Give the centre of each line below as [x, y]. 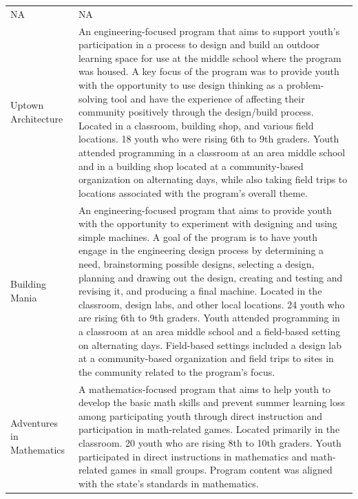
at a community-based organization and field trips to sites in [206, 358]
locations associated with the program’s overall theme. [193, 192]
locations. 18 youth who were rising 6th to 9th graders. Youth [209, 139]
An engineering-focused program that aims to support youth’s [209, 31]
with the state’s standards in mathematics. [168, 483]
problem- [305, 84]
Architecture [37, 118]
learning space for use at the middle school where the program [210, 57]
